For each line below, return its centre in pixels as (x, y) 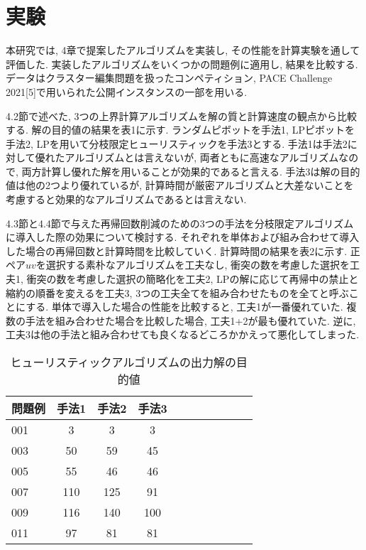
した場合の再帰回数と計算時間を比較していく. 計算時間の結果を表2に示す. (177, 250)
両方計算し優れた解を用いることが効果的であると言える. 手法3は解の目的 (191, 171)
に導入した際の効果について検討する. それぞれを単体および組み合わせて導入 (183, 237)
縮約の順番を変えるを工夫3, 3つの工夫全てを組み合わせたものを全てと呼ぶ (177, 292)
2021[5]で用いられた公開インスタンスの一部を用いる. (127, 91)
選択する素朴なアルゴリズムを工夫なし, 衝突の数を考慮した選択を (198, 265)
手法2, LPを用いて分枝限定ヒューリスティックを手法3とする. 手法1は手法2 (177, 143)
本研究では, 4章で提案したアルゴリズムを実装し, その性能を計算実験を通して (183, 50)
